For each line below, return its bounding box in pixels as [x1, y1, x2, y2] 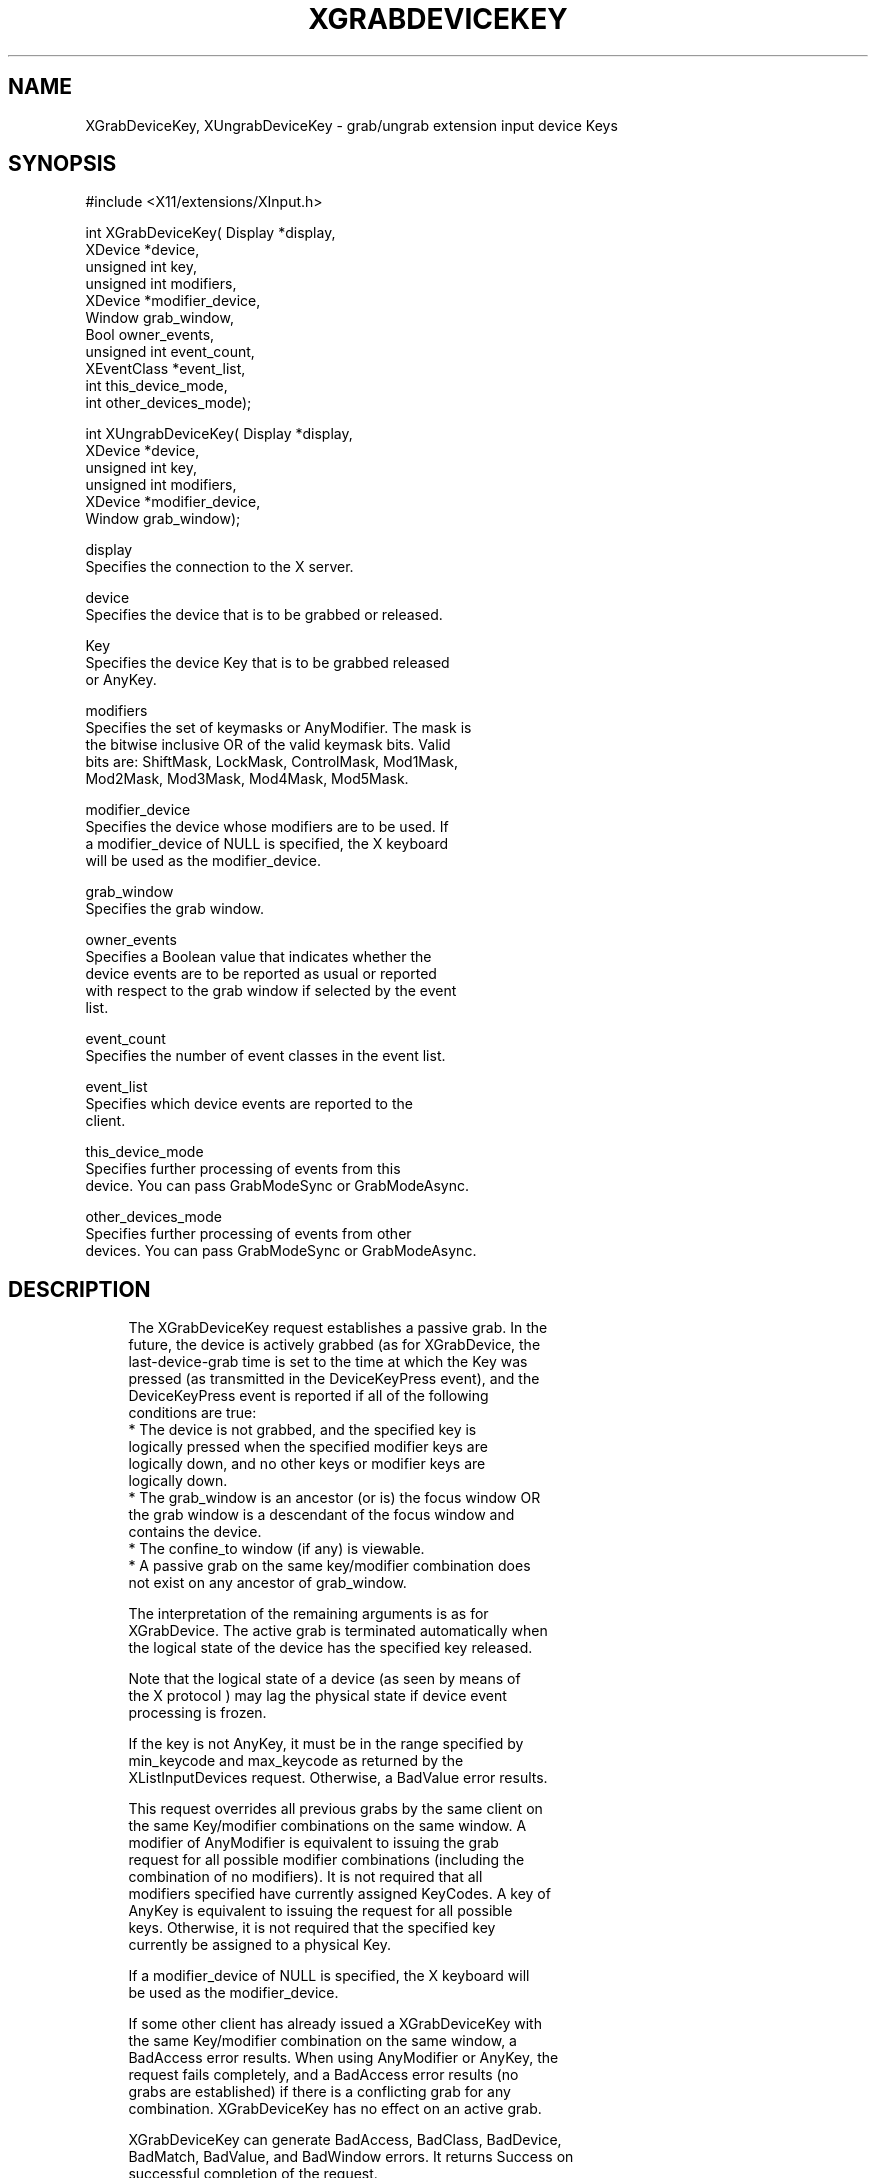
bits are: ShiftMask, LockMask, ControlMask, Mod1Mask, [85, 753, 458, 771]
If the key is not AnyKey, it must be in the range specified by [128, 1735, 524, 1753]
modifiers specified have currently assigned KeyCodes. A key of [128, 1885, 551, 1903]
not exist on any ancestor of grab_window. [128, 1574, 407, 1592]
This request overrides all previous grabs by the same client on [128, 1800, 543, 1818]
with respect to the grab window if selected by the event [85, 982, 457, 1000]
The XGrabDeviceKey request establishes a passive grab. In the [128, 1319, 548, 1337]
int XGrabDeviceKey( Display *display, [85, 224, 336, 242]
